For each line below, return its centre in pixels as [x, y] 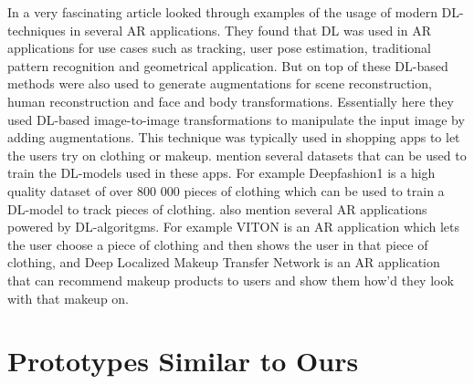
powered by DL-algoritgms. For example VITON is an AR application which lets [234, 227]
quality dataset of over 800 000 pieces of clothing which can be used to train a [226, 190]
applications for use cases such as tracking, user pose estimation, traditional [220, 48]
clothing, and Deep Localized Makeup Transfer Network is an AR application [224, 262]
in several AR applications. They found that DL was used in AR [250, 30]
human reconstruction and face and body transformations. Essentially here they [231, 101]
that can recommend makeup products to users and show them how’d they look [231, 280]
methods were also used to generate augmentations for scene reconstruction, [220, 83]
